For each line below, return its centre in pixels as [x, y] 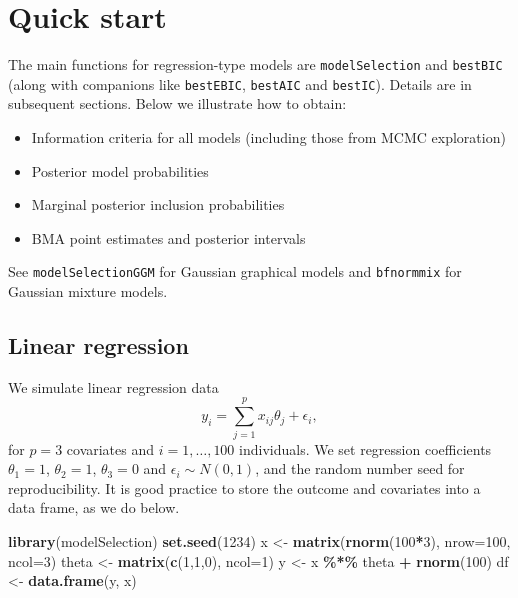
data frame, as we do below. [94, 507]
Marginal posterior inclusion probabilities [158, 204]
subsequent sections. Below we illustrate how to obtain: [177, 103]
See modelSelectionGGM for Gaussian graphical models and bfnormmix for [235, 271]
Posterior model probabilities [120, 170]
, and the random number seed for [360, 468]
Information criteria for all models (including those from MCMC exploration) [268, 137]
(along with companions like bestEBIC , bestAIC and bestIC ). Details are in [240, 83]
